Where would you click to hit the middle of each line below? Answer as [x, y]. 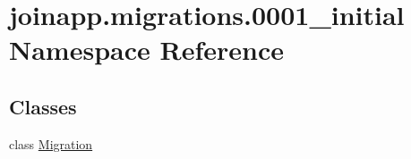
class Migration [51, 143]
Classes [43, 106]
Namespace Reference [146, 50]
